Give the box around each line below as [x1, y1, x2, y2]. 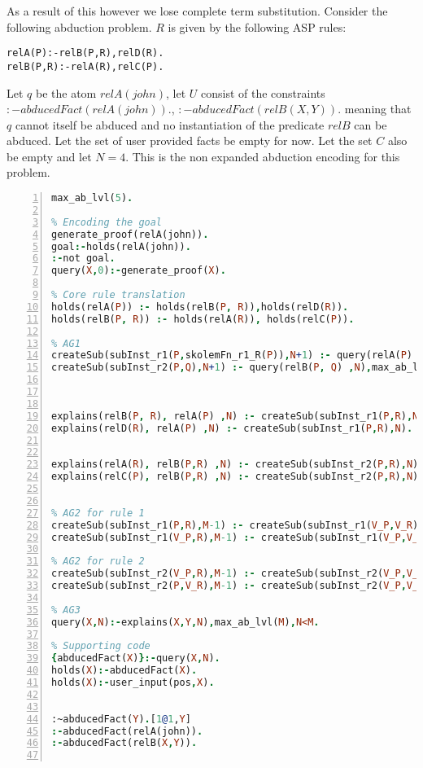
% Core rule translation [51, 289, 185, 301]
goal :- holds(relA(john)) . [51, 240, 191, 252]
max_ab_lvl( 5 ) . [51, 192, 133, 204]
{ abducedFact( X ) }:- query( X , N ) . [51, 652, 220, 665]
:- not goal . [51, 252, 116, 265]
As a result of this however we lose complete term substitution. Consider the [7, 2, 388, 19]
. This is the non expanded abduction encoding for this [125, 147, 400, 165]
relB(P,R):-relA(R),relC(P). [7, 60, 164, 72]
